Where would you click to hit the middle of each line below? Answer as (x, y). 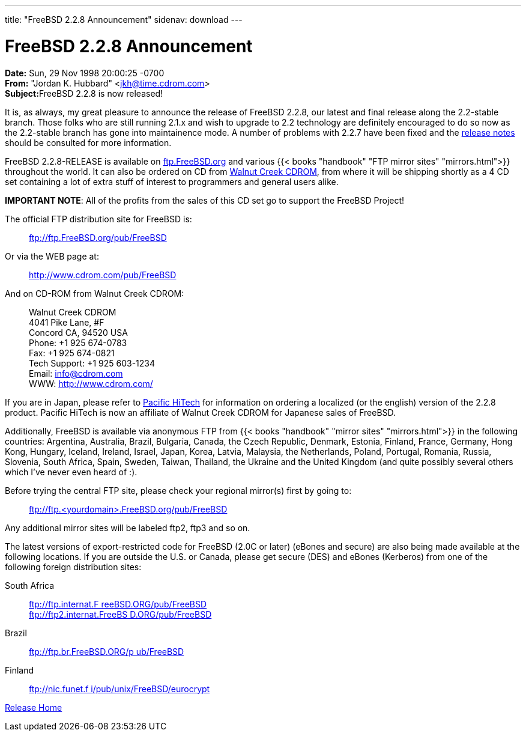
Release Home (34, 707)
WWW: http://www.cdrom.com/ (91, 383)
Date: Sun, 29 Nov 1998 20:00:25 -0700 (85, 73)
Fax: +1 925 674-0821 (72, 353)
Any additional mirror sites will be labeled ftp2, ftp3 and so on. (128, 528)
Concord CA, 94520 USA (78, 332)
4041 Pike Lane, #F (67, 322)
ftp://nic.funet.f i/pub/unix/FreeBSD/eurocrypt (119, 689)
